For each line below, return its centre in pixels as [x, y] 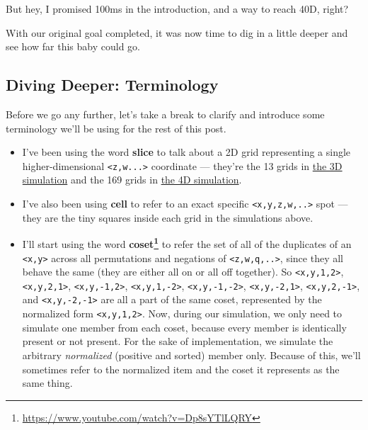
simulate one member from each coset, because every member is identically [184, 327]
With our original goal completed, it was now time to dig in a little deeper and [177, 32]
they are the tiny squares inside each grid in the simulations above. [168, 217]
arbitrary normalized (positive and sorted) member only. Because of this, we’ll [191, 355]
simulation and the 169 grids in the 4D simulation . [132, 180]
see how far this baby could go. [73, 46]
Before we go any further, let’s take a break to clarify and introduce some [165, 114]
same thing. [47, 383]
